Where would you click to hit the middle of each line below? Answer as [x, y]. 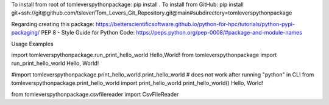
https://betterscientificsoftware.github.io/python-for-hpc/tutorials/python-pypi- [195, 24]
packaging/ [25, 33]
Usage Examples [33, 44]
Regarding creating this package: [53, 24]
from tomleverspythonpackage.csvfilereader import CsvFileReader [95, 94]
